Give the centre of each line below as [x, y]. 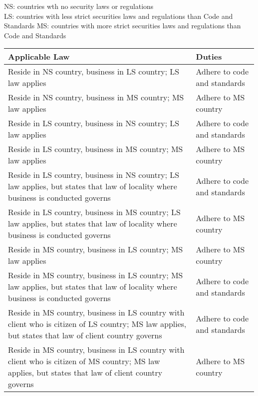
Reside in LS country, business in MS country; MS [96, 149]
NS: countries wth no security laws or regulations [79, 6]
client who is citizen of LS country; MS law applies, [97, 324]
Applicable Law [39, 57]
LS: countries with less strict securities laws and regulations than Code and [119, 16]
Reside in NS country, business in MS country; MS [96, 97]
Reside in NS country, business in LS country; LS [94, 72]
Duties [209, 57]
